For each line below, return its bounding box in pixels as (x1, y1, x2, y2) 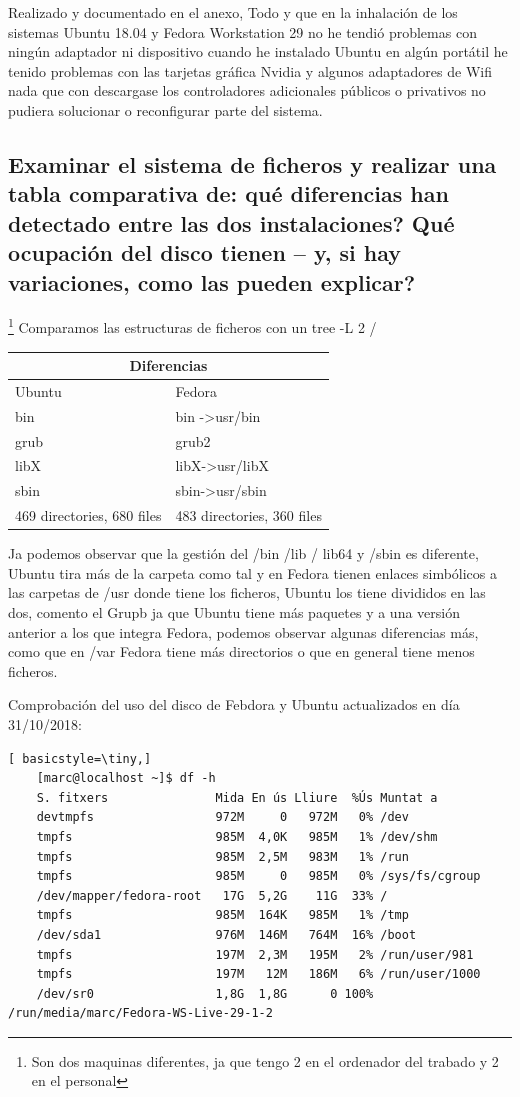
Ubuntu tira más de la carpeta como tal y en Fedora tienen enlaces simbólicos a (8, 562, 498, 583)
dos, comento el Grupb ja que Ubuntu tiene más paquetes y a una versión (8, 602, 460, 623)
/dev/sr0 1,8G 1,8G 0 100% (36, 986, 374, 1001)
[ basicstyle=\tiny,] (8, 751, 152, 766)
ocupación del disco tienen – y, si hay (8, 237, 401, 268)
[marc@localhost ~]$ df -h (36, 771, 216, 786)
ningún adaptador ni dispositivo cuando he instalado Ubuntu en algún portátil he (8, 41, 508, 62)
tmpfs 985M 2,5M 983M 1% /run (36, 849, 409, 864)
